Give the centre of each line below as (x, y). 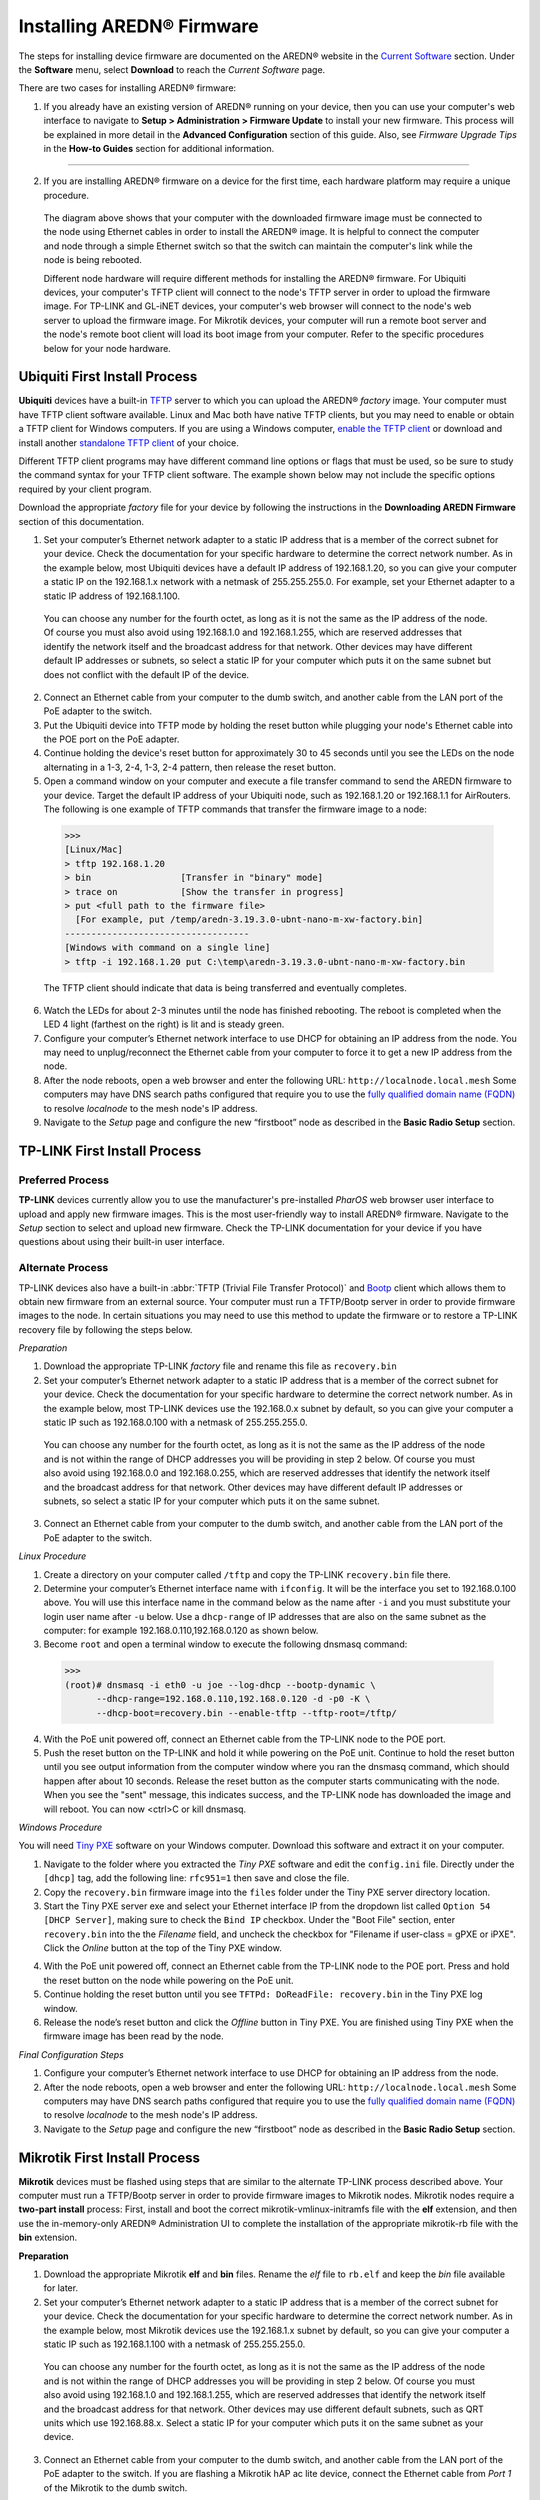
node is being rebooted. (92, 260)
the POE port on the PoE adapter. (111, 739)
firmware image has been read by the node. (133, 2036)
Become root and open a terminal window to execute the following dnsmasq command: (225, 1644)
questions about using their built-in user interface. (121, 1242)
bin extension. (48, 2237)
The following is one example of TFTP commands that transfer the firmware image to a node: (235, 809)
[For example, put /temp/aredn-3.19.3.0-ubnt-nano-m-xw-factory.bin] (249, 919)
